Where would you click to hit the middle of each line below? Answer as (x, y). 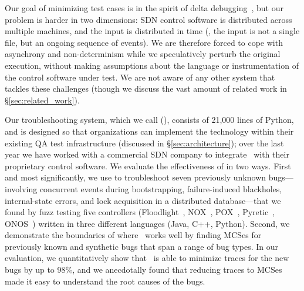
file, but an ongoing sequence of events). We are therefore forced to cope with (144, 42)
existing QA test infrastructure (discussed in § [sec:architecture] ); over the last (144, 143)
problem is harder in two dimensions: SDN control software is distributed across (148, 19)
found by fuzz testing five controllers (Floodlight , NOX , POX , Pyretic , (140, 212)
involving (21, 188)
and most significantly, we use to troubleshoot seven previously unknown (136, 177)
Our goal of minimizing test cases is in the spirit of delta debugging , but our (144, 8)
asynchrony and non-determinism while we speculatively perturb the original (143, 54)
